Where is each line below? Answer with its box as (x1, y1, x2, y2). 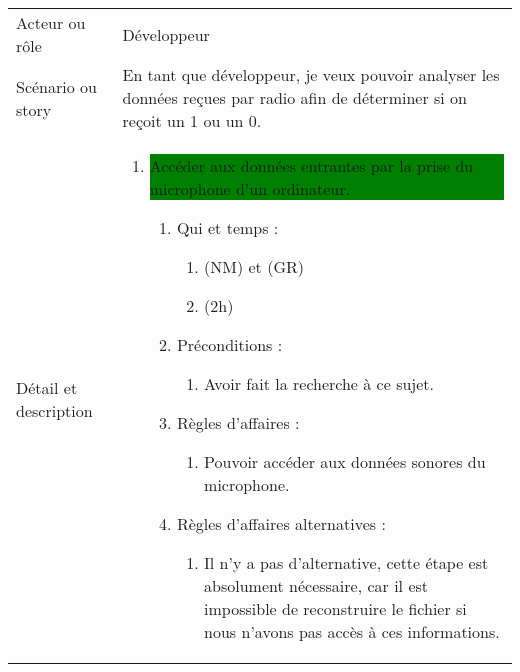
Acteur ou (16, 11, 86, 34)
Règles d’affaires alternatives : (176, 512, 386, 535)
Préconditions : (176, 333, 283, 356)
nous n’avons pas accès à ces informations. (204, 620, 500, 643)
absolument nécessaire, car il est (204, 574, 429, 597)
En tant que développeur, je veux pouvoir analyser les (122, 63, 500, 86)
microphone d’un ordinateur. (149, 177, 350, 200)
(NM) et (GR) (204, 255, 304, 278)
